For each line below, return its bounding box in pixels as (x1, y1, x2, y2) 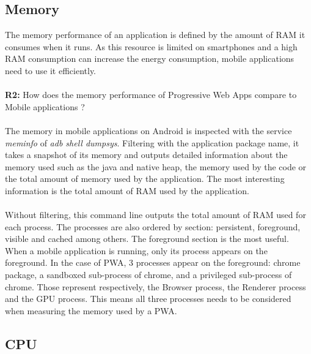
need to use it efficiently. (5, 64, 97, 77)
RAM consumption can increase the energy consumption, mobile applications (5, 52, 295, 65)
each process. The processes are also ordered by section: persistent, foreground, (5, 220, 301, 233)
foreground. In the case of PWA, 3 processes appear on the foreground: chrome (5, 256, 301, 269)
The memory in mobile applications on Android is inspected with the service (5, 124, 292, 137)
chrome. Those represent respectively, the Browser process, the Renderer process (5, 280, 306, 293)
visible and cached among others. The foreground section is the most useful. (5, 232, 289, 245)
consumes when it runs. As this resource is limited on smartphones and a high (5, 40, 298, 53)
